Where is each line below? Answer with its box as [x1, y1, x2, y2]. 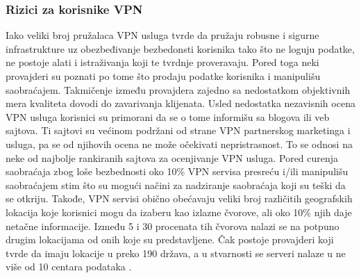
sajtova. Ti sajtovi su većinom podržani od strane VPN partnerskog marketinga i [6, 123, 351, 138]
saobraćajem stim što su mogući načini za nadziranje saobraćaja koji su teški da [6, 177, 346, 192]
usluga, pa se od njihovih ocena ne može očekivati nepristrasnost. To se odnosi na [6, 136, 353, 151]
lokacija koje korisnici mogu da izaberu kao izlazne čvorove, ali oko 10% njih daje [6, 204, 352, 219]
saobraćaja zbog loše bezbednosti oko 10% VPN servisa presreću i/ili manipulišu [6, 164, 349, 179]
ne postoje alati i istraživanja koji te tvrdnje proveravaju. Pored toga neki [6, 55, 319, 69]
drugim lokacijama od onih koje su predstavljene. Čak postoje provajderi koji [6, 232, 334, 247]
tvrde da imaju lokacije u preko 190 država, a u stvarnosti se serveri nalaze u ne [6, 245, 346, 260]
